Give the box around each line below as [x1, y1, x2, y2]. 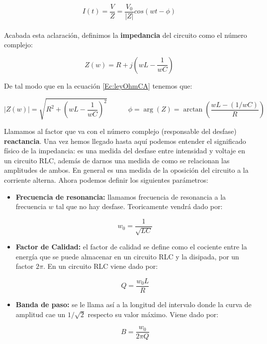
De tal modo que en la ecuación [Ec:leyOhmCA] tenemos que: [4, 80, 192, 91]
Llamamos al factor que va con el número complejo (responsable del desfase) [4, 125, 237, 136]
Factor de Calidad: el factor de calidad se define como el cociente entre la [15, 241, 247, 252]
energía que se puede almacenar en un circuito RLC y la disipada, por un [15, 251, 239, 261]
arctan [183, 106, 203, 114]
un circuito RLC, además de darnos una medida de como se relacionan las [4, 155, 230, 165]
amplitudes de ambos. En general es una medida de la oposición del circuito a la [4, 165, 249, 175]
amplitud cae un [15, 309, 66, 319]
